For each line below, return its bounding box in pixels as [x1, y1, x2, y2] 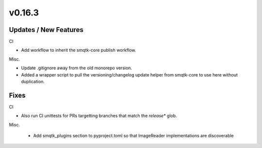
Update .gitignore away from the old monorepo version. [21, 65, 132, 71]
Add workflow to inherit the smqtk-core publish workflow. [21, 47, 136, 53]
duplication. [21, 79, 45, 85]
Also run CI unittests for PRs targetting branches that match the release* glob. [21, 113, 177, 118]
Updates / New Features [9, 26, 83, 34]
